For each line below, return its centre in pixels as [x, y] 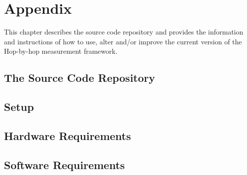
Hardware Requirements [68, 135]
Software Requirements [65, 164]
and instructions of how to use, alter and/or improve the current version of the [123, 41]
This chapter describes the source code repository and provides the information [124, 32]
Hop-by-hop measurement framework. [61, 51]
